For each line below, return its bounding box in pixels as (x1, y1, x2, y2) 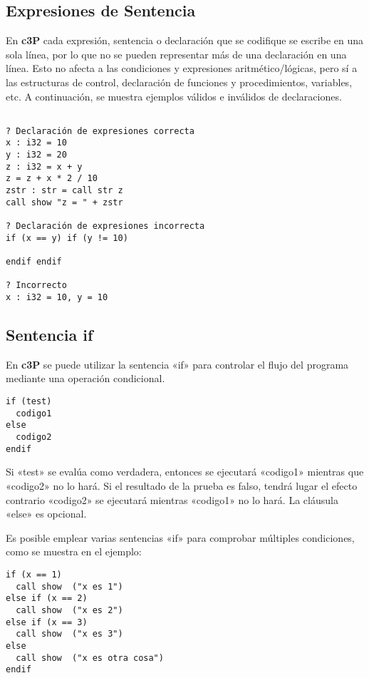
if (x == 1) (6, 569, 62, 580)
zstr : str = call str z (6, 185, 123, 196)
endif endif (6, 257, 62, 267)
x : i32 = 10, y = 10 (6, 292, 108, 303)
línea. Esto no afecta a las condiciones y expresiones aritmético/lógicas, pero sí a (6, 61, 358, 76)
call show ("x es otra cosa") (16, 652, 164, 663)
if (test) (6, 396, 52, 407)
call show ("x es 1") (16, 581, 123, 592)
